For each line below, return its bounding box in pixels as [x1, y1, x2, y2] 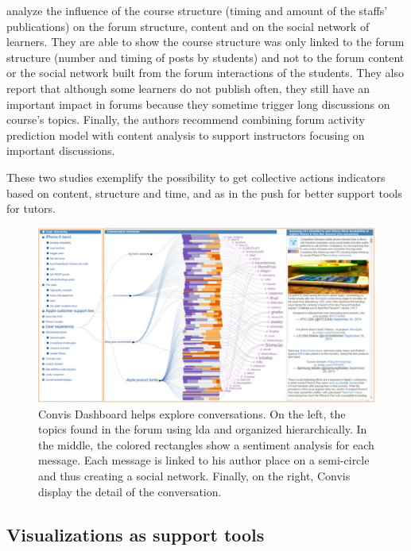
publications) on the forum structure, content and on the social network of [6, 17, 370, 34]
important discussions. [6, 142, 115, 159]
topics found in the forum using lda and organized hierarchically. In [38, 421, 367, 437]
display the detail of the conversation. [38, 483, 222, 499]
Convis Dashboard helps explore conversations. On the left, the [38, 405, 346, 422]
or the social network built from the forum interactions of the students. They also [6, 64, 404, 81]
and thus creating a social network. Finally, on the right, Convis [38, 467, 351, 484]
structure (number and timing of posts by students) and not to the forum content [6, 48, 405, 65]
